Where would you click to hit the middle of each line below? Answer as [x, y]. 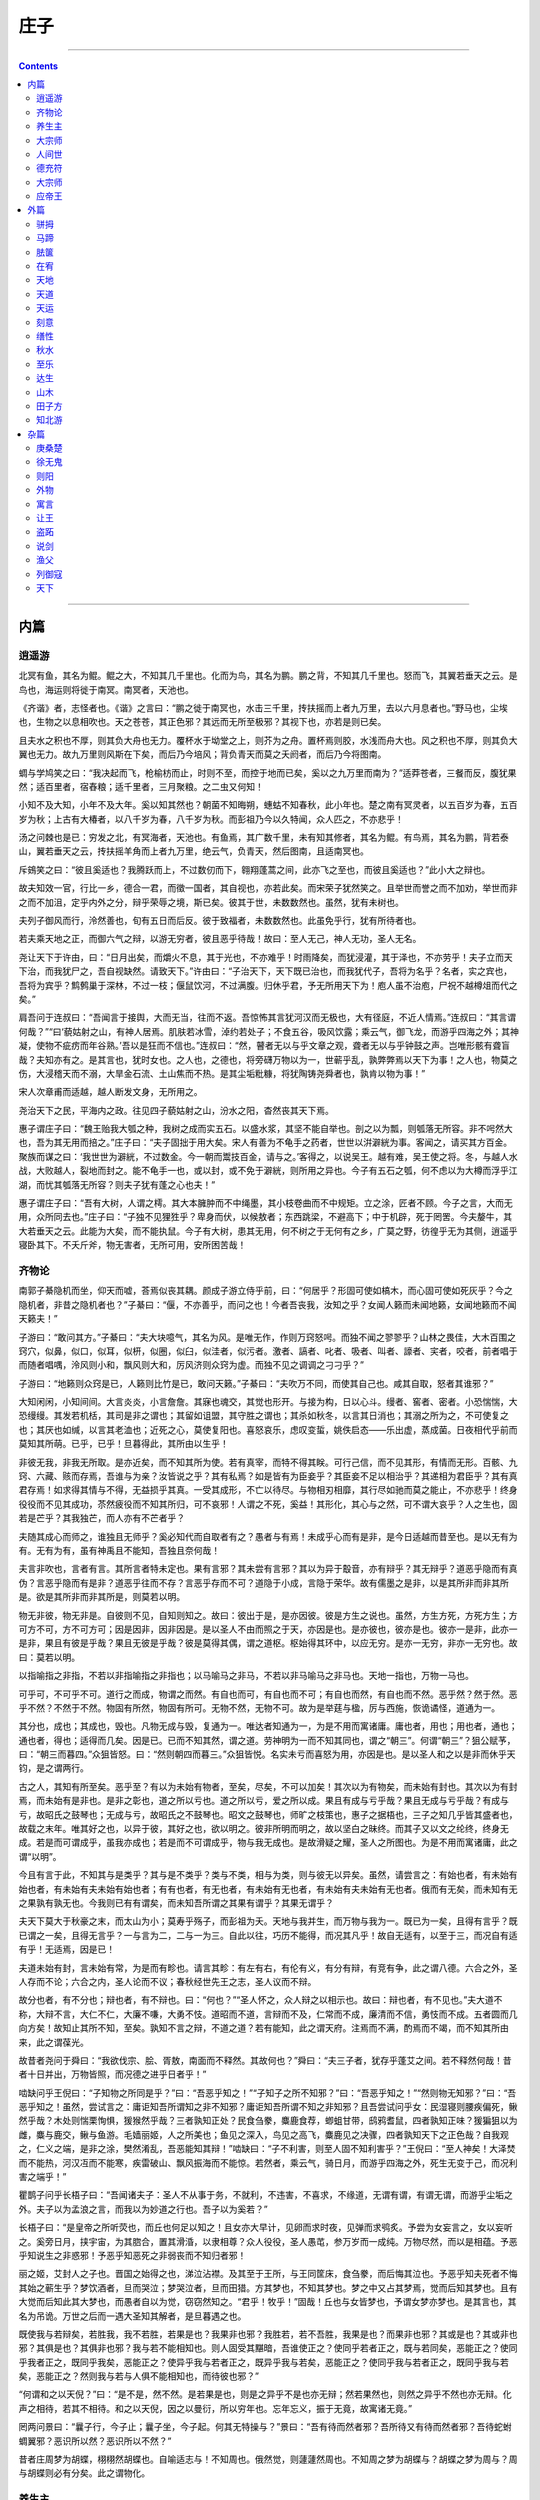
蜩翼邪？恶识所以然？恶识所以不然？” [95, 2441]
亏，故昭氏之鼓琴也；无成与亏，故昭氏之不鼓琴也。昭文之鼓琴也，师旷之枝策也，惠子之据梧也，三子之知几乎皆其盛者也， [268, 1814]
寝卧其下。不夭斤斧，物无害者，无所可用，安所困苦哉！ [132, 1245]
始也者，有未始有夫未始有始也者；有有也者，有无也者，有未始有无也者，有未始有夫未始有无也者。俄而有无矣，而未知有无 [268, 1889]
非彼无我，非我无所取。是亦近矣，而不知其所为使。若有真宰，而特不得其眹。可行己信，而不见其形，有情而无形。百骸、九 [268, 1462]
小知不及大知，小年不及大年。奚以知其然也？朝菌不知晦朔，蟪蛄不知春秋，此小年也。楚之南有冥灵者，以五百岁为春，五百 [268, 805]
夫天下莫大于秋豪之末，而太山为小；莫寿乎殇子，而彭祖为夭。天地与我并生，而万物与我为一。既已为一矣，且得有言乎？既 [268, 1921]
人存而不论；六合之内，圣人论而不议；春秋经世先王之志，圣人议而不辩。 [167, 1981]
